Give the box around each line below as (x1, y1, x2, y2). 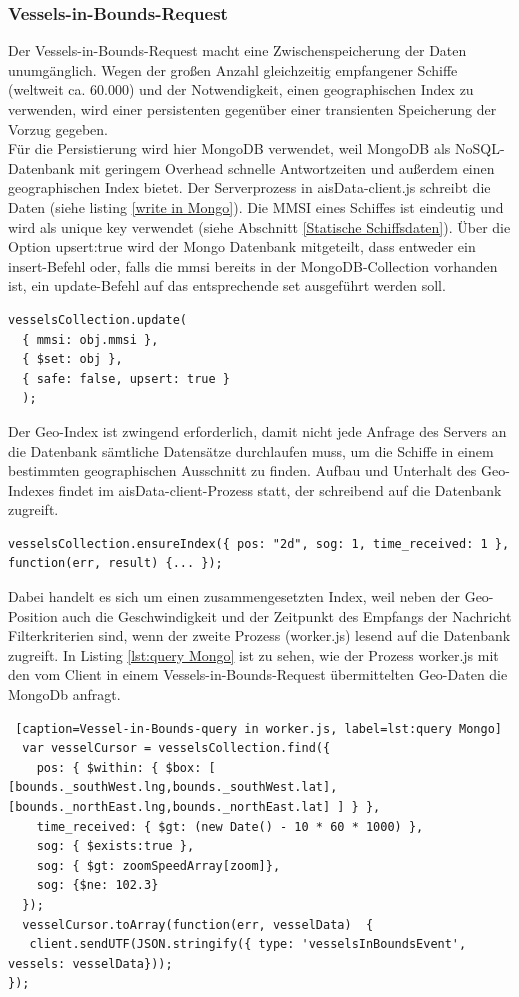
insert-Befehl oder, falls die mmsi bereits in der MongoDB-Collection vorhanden (8, 255, 498, 276)
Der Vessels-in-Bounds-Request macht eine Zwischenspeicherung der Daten (8, 40, 467, 61)
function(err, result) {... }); (8, 556, 223, 571)
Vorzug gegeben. (8, 118, 108, 139)
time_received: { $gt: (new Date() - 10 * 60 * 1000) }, (36, 819, 424, 834)
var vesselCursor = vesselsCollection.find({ (22, 741, 331, 756)
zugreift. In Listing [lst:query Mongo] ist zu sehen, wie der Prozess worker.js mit (8, 644, 499, 665)
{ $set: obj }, (22, 352, 123, 367)
